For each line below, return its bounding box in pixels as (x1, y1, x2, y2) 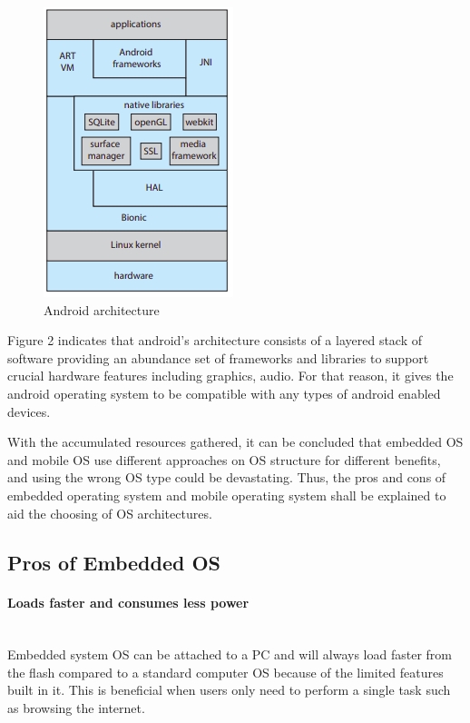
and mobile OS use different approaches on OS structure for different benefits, (7, 450, 441, 469)
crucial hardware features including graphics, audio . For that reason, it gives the (7, 366, 454, 385)
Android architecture (44, 300, 160, 319)
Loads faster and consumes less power (7, 592, 250, 611)
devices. (7, 401, 51, 421)
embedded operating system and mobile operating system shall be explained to (7, 485, 446, 504)
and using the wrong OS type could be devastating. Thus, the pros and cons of (7, 468, 446, 487)
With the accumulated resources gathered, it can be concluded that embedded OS (7, 432, 464, 451)
